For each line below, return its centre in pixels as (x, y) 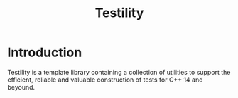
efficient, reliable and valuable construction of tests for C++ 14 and (106, 80)
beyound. (21, 87)
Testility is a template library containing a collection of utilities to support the (119, 72)
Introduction (45, 53)
